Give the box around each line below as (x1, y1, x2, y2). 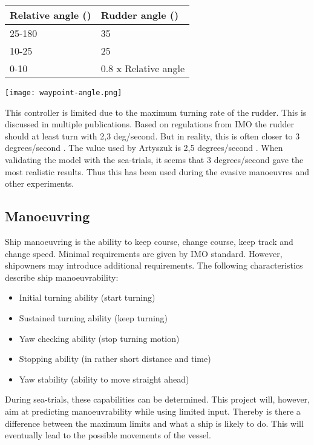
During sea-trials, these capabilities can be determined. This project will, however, (5, 393, 310, 406)
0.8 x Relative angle (100, 61, 185, 75)
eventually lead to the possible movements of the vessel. (5, 429, 211, 441)
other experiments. (5, 177, 74, 190)
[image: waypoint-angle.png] (5, 89, 122, 97)
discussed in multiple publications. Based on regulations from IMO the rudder (5, 118, 295, 130)
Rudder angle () (100, 8, 179, 22)
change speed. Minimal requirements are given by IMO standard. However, (5, 247, 283, 259)
